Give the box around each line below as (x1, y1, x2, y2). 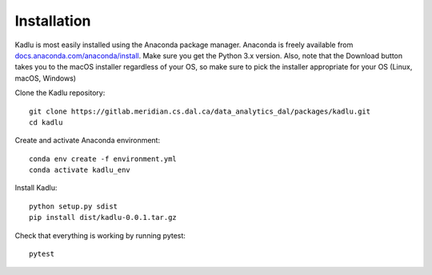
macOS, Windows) (14, 73, 76, 83)
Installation (14, 12, 91, 30)
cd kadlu (29, 118, 63, 127)
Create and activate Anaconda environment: (14, 136, 160, 145)
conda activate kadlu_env (29, 165, 131, 175)
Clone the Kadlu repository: (14, 88, 106, 98)
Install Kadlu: (14, 183, 58, 193)
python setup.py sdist (29, 201, 118, 211)
